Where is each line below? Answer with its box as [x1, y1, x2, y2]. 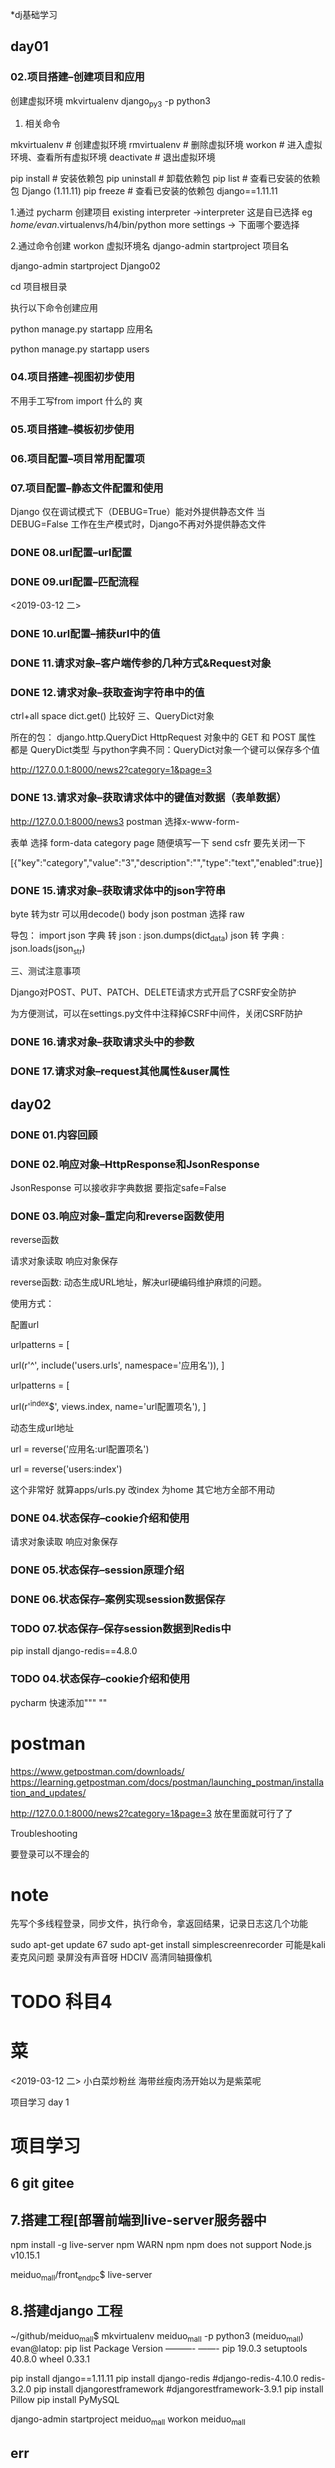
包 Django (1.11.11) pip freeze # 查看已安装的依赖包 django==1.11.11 [10, 185, 278, 197]
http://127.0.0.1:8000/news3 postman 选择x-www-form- [10, 815, 240, 827]
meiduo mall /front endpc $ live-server [10, 2269, 153, 2283]
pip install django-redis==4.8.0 [10, 1645, 138, 1657]
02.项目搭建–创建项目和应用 [10, 70, 145, 84]
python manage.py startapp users [10, 343, 150, 355]
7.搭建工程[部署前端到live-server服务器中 [10, 2211, 267, 2228]
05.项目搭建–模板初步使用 [10, 422, 135, 436]
